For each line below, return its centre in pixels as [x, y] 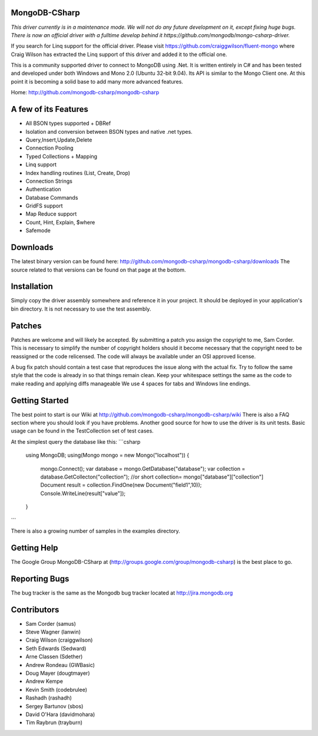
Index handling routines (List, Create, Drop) [78, 173]
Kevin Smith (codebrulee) [57, 689]
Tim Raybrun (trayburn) [54, 722]
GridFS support [44, 206]
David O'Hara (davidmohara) [60, 714]
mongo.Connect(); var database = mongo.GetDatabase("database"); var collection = [143, 468]
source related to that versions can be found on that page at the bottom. [98, 270]
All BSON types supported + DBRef [68, 123]
